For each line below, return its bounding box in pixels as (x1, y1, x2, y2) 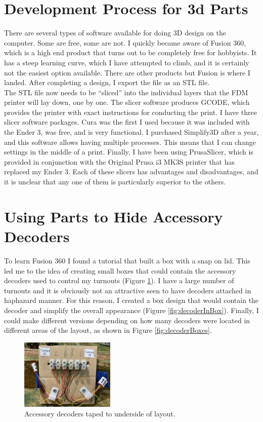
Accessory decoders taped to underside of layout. (24, 408, 176, 419)
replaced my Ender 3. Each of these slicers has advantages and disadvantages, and (4, 166, 258, 177)
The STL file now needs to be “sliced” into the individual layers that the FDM (4, 87, 248, 97)
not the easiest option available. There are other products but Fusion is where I (4, 67, 250, 78)
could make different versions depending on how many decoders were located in (4, 315, 250, 325)
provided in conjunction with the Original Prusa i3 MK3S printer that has (4, 156, 235, 167)
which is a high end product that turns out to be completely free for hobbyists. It (4, 47, 257, 58)
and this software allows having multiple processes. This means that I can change (4, 136, 256, 147)
